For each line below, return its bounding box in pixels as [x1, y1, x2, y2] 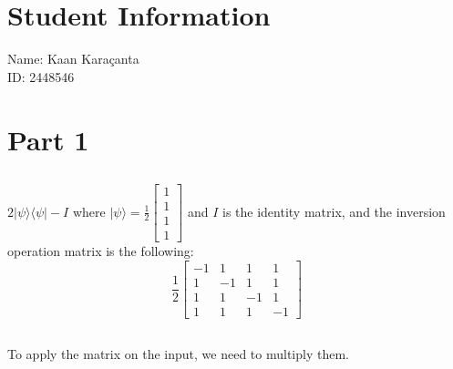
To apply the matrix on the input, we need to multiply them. [7, 344, 349, 364]
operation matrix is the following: [7, 241, 194, 261]
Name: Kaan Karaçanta [7, 49, 139, 68]
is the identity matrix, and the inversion [222, 201, 446, 220]
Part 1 [7, 120, 89, 158]
